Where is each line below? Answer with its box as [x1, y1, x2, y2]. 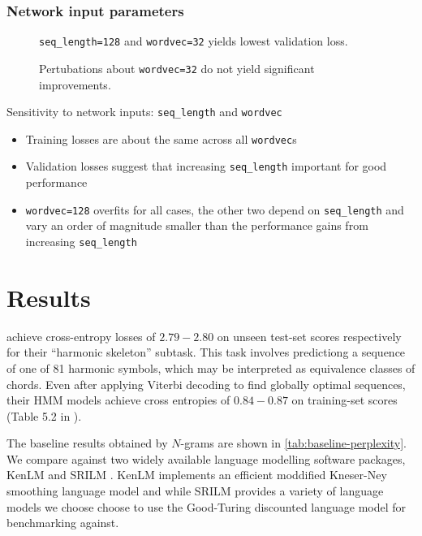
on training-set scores [291, 391, 398, 408]
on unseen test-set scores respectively [217, 327, 402, 344]
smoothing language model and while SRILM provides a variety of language [6, 482, 384, 499]
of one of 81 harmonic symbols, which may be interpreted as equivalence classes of [6, 359, 416, 376]
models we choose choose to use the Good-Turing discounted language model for [6, 498, 407, 515]
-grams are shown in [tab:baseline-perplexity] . [180, 434, 407, 452]
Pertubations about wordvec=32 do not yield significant [39, 59, 315, 76]
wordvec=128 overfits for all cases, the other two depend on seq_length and [25, 201, 404, 218]
